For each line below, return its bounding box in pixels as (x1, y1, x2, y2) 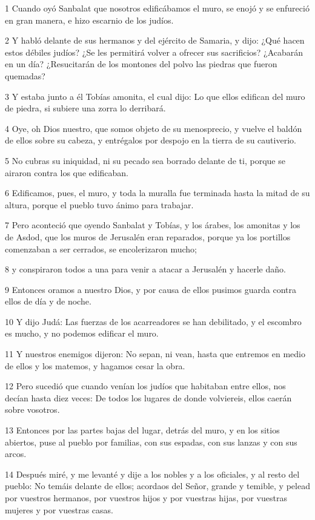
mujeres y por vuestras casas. (5, 503, 113, 516)
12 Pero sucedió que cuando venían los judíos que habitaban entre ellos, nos (5, 380, 286, 392)
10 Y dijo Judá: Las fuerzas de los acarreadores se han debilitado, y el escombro (5, 315, 302, 327)
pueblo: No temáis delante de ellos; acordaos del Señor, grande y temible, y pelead (5, 479, 310, 492)
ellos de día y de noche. (5, 295, 91, 308)
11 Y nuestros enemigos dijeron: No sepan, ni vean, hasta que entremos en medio (5, 347, 305, 360)
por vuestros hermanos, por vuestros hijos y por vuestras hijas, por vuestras (5, 492, 287, 504)
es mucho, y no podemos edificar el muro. (5, 327, 159, 340)
